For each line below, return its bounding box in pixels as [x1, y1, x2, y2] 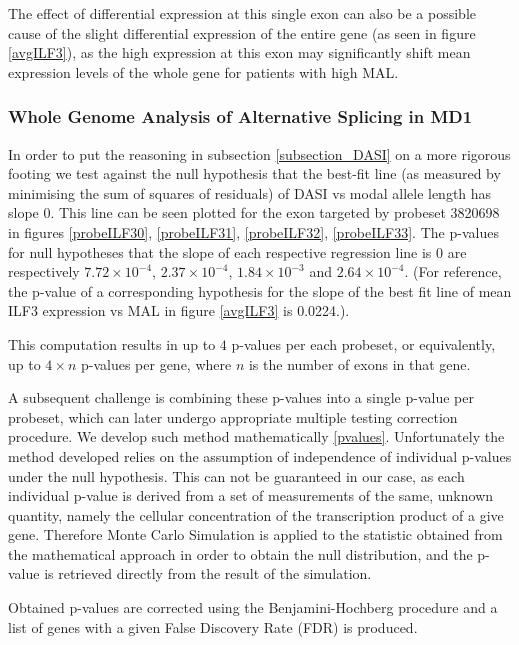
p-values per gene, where [80, 353, 232, 374]
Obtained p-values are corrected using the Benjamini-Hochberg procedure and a [8, 597, 498, 618]
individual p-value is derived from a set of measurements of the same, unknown [8, 485, 494, 506]
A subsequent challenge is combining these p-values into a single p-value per [8, 387, 474, 408]
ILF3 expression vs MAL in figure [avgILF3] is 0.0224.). [8, 300, 350, 321]
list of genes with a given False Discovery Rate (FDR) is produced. [8, 616, 418, 637]
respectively [8, 261, 80, 282]
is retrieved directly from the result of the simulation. [44, 563, 372, 584]
